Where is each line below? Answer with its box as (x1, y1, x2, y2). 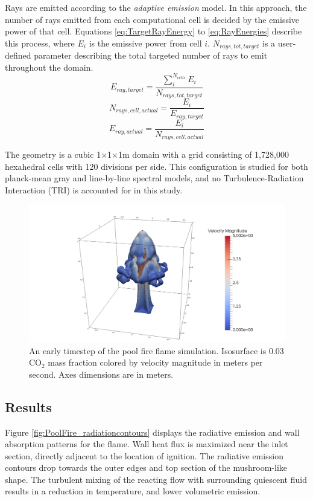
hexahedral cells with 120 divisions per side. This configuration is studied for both (5, 160, 308, 172)
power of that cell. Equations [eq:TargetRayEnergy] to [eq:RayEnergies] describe (5, 25, 302, 37)
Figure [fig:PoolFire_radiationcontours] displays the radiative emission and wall (5, 425, 300, 438)
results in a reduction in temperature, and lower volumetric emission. (5, 485, 261, 497)
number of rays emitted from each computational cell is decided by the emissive (5, 13, 300, 25)
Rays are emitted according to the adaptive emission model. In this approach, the (5, 1, 307, 13)
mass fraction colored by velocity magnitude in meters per (48, 356, 263, 369)
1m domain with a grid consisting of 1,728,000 (118, 148, 289, 161)
